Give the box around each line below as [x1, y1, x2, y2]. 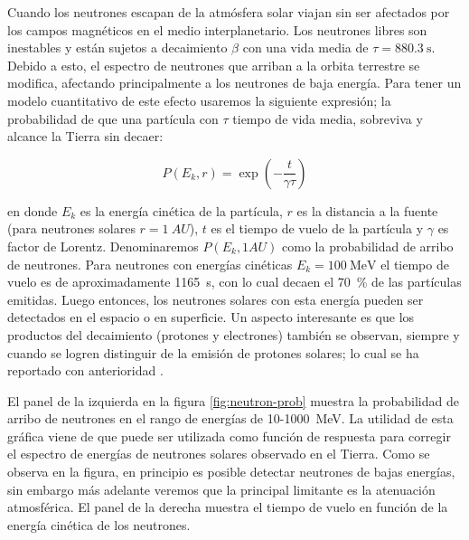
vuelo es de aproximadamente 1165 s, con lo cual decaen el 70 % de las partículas [7, 272, 462, 291]
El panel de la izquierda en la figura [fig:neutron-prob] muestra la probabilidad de [7, 391, 459, 410]
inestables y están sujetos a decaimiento [7, 38, 228, 57]
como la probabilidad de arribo [282, 236, 454, 255]
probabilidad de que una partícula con [7, 109, 219, 128]
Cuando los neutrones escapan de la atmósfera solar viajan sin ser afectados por [7, 3, 450, 21]
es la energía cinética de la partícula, [80, 201, 283, 220]
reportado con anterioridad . [7, 361, 164, 380]
